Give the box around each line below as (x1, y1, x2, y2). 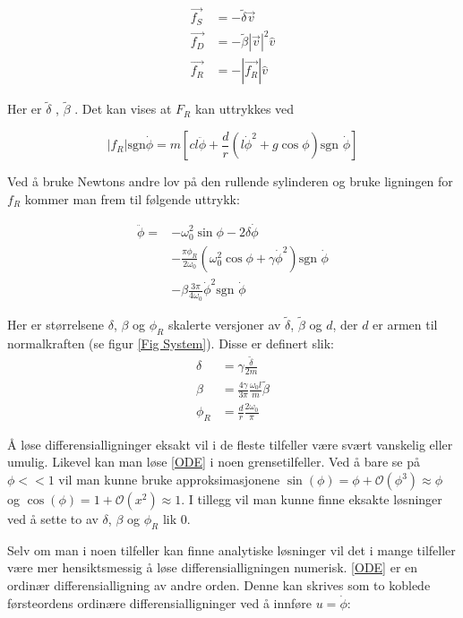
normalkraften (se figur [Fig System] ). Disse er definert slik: (7, 333, 334, 352)
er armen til (373, 314, 438, 333)
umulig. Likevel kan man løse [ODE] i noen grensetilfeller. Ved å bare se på (7, 452, 420, 471)
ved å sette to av (7, 510, 99, 528)
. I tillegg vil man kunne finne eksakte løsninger (181, 490, 442, 509)
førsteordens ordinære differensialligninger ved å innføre (7, 593, 313, 612)
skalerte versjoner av (167, 314, 281, 333)
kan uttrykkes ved (194, 99, 295, 118)
